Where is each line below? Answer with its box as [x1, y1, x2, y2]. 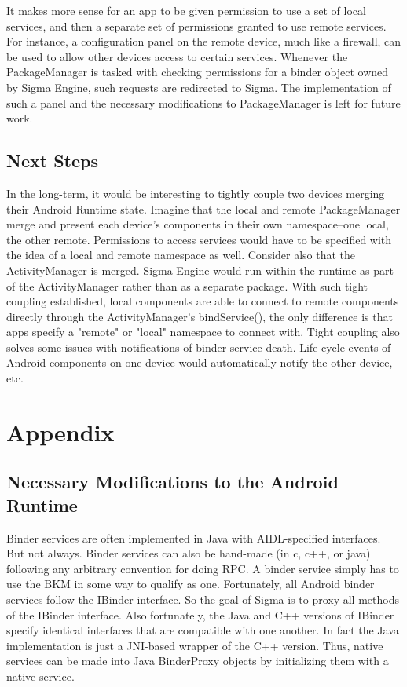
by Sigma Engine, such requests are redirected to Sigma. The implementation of [6, 79, 391, 95]
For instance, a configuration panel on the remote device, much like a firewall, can [6, 33, 401, 49]
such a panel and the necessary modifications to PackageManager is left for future [6, 94, 401, 111]
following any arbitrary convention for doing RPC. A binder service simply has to [6, 560, 399, 576]
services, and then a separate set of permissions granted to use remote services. [6, 17, 387, 34]
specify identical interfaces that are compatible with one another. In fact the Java [6, 622, 399, 638]
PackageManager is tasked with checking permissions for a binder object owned [6, 64, 389, 80]
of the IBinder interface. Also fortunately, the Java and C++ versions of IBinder [6, 606, 394, 623]
